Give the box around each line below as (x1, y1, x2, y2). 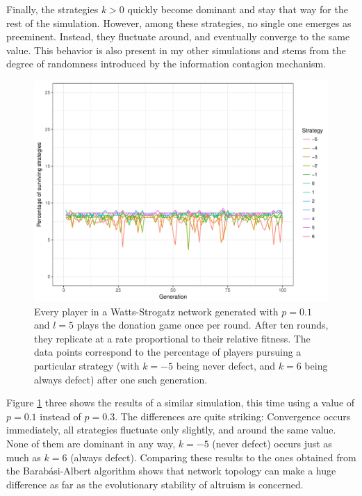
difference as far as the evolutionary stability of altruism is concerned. (6, 477, 304, 491)
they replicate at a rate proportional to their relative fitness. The (34, 331, 311, 345)
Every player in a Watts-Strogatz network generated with (34, 304, 279, 318)
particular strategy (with (34, 358, 140, 372)
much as (6, 449, 41, 464)
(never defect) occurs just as (212, 436, 332, 450)
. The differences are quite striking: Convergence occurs (115, 408, 351, 423)
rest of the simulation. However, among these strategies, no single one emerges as (6, 15, 352, 30)
